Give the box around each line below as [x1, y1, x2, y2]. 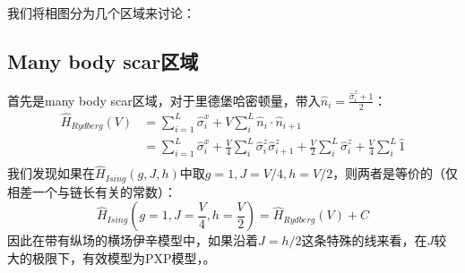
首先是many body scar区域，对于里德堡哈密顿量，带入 [7, 90, 321, 109]
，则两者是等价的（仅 [332, 164, 459, 183]
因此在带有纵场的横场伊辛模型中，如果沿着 [7, 231, 258, 250]
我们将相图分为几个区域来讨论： [7, 4, 195, 21]
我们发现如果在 [7, 164, 95, 183]
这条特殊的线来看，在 [301, 231, 427, 250]
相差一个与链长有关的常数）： [7, 182, 177, 200]
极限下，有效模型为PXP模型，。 [31, 248, 216, 267]
